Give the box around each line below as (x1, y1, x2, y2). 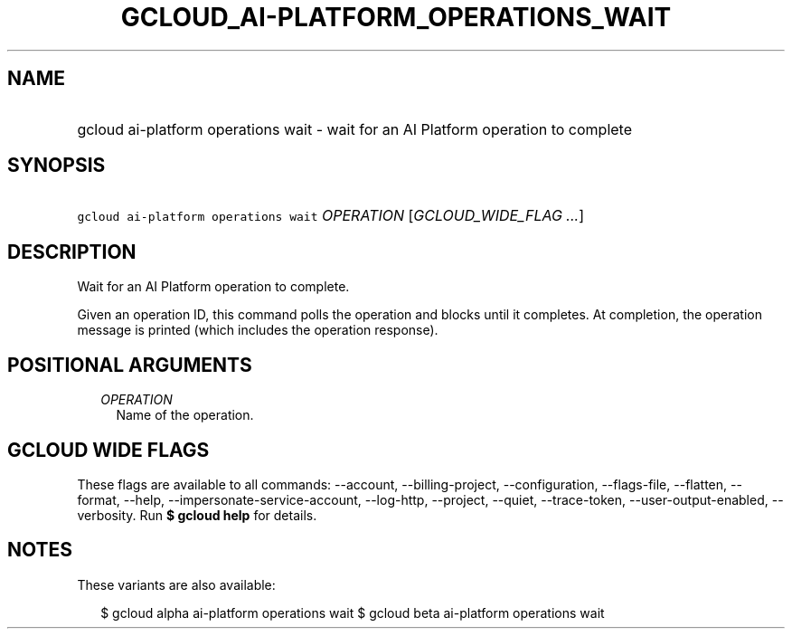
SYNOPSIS (7, 154, 106, 177)
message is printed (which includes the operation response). (77, 322, 438, 338)
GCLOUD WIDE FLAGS (7, 438, 210, 461)
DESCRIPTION (7, 240, 137, 263)
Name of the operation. (116, 407, 254, 423)
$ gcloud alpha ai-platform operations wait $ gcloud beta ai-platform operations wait (100, 604, 605, 621)
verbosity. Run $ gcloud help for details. (77, 507, 317, 523)
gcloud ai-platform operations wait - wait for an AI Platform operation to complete (77, 119, 632, 138)
